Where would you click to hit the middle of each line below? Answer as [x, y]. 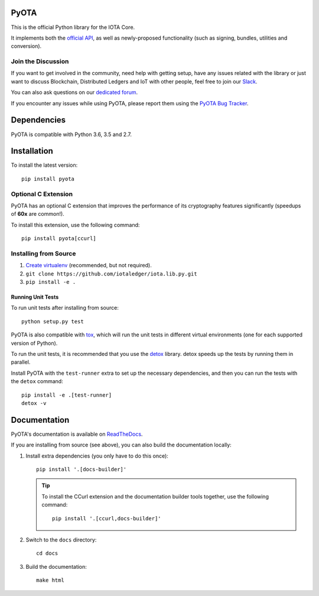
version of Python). [34, 343]
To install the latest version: [44, 165]
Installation [32, 151]
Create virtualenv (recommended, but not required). [89, 265]
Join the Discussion [40, 61]
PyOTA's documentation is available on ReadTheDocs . [77, 434]
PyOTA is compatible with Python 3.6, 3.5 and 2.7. [71, 134]
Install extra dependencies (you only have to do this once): [97, 456]
